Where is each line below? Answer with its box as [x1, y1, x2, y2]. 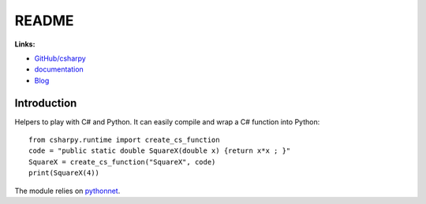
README [14, 12, 74, 29]
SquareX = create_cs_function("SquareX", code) [28, 158, 216, 166]
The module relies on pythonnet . [14, 186, 121, 195]
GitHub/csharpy [34, 54, 86, 63]
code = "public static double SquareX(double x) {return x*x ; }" [28, 147, 291, 155]
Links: [14, 39, 35, 49]
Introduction [14, 96, 77, 109]
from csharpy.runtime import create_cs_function [28, 135, 220, 145]
